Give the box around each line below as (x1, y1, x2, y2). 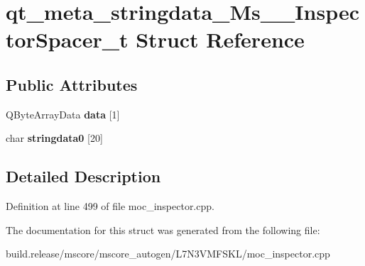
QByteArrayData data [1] (6, 106, 120, 121)
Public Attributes (6, 73, 138, 95)
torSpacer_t (6, 25, 129, 54)
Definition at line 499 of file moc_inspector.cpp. (6, 199, 214, 214)
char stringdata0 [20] (6, 131, 103, 145)
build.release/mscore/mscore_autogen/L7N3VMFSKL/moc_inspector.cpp (6, 246, 330, 261)
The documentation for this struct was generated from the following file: (6, 222, 320, 237)
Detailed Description (6, 165, 161, 187)
